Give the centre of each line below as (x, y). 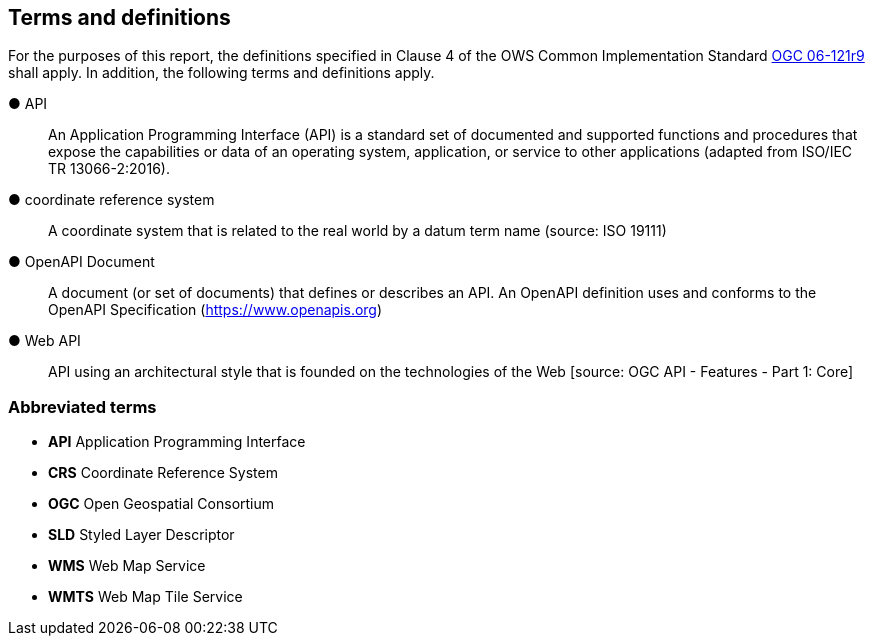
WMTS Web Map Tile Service (145, 597)
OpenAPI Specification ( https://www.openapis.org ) (215, 310)
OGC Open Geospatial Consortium (161, 504)
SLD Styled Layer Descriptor (141, 535)
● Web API (44, 341)
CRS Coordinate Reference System (163, 473)
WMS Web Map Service (127, 566)
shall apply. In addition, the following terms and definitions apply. (221, 73)
